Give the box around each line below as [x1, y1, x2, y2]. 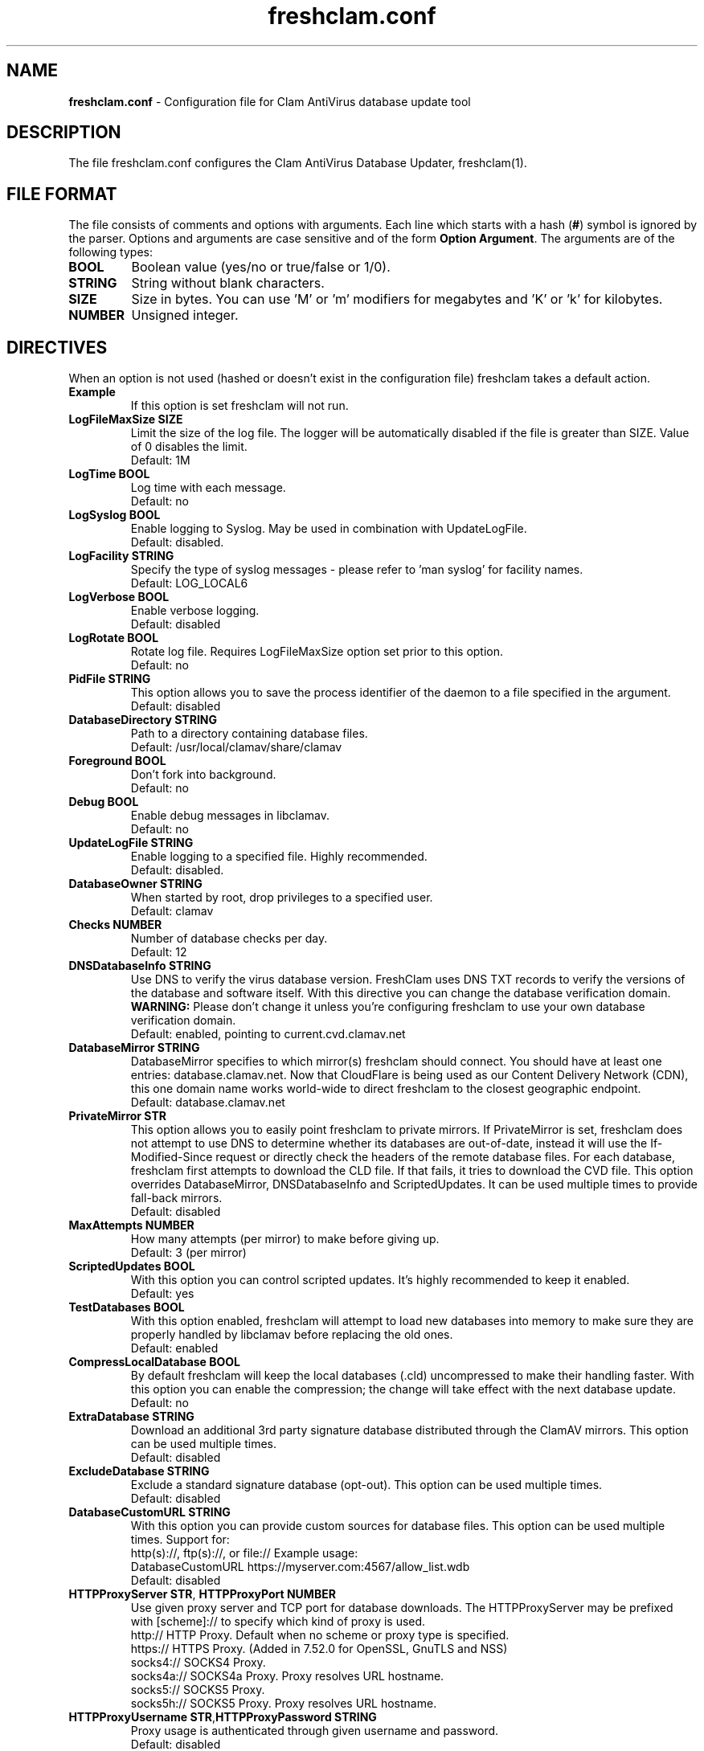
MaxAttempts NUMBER [68, 1218, 194, 1233]
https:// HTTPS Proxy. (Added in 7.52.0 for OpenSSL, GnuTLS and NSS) [130, 1642, 508, 1656]
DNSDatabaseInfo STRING [68, 959, 211, 973]
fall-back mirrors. [130, 1191, 223, 1205]
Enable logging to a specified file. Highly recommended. [130, 849, 428, 864]
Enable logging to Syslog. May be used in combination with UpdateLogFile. [130, 522, 527, 536]
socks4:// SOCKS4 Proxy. [130, 1655, 266, 1670]
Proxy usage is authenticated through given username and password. [130, 1724, 499, 1738]
